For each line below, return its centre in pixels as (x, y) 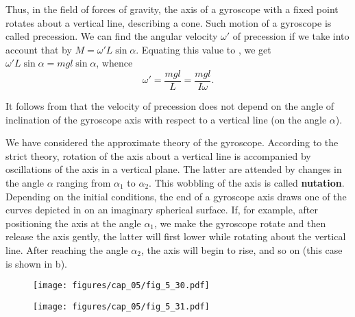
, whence (114, 63)
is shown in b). (36, 263)
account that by (39, 49)
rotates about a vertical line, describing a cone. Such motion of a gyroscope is (169, 22)
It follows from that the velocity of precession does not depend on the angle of (170, 106)
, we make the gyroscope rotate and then (240, 223)
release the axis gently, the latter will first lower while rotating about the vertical (176, 236)
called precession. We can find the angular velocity (112, 36)
